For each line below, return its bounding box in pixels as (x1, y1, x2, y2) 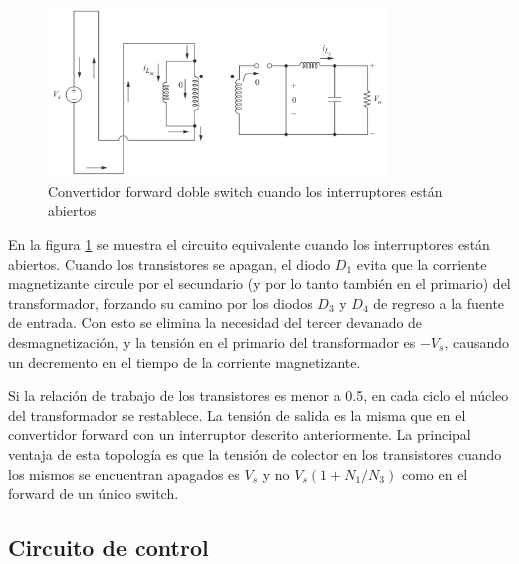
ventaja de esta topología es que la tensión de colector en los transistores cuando (8, 443, 502, 464)
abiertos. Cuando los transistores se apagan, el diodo (8, 253, 331, 274)
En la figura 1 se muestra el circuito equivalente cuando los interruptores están (8, 234, 490, 255)
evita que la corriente (356, 253, 487, 274)
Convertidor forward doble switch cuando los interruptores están (48, 180, 443, 201)
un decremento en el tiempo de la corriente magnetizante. (8, 351, 361, 372)
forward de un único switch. (8, 483, 179, 504)
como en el (401, 463, 468, 484)
